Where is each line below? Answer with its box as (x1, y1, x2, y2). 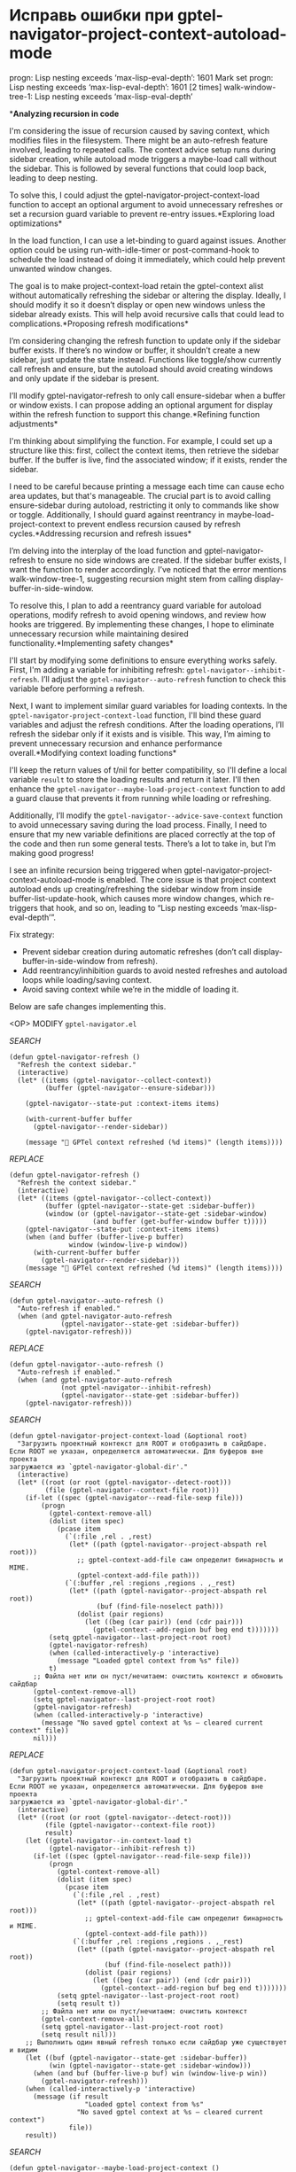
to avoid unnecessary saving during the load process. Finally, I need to (9, 819, 268, 829)
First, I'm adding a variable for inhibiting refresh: (9, 664, 185, 674)
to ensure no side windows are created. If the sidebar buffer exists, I (37, 555, 286, 565)
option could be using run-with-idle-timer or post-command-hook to (9, 245, 260, 255)
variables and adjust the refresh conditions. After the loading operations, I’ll (9, 719, 284, 729)
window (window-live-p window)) (68, 1240, 189, 1249)
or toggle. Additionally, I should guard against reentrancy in (9, 509, 225, 519)
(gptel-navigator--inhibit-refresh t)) (48, 1844, 197, 1853)
